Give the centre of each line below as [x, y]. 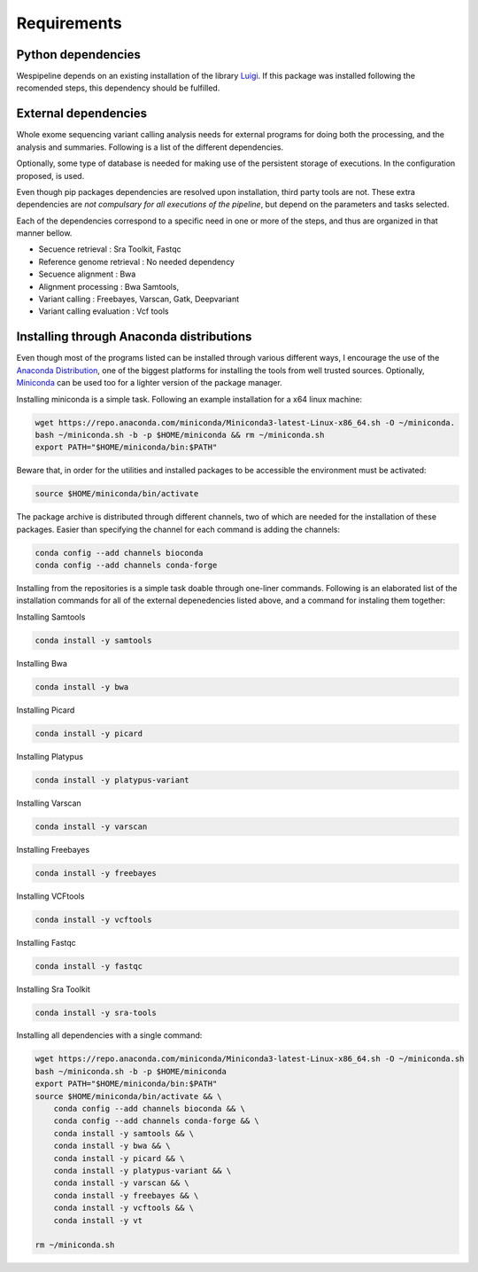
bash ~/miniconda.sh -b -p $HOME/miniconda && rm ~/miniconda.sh [180, 435]
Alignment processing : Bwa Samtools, [109, 286]
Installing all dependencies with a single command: [109, 1035]
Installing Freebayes [53, 849]
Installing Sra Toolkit [53, 989]
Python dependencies [79, 55]
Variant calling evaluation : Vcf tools [104, 311]
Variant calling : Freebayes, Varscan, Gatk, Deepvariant [139, 299]
